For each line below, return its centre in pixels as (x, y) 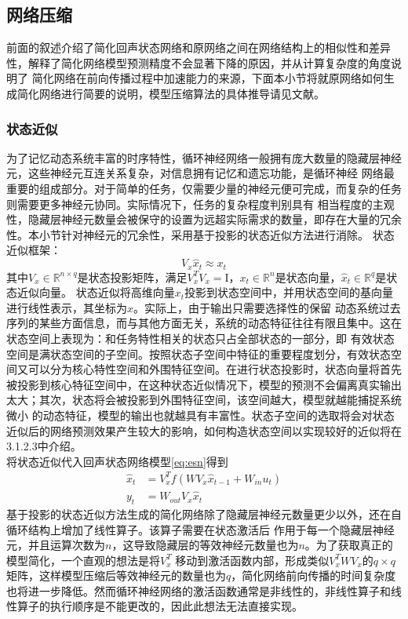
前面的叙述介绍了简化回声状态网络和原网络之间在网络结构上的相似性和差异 (199, 47)
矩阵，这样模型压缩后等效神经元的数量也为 (116, 575)
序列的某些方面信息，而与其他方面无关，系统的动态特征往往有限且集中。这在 (204, 323)
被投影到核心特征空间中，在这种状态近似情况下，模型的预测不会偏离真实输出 (204, 384)
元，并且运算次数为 (56, 545)
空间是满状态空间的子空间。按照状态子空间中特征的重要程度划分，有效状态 (199, 353)
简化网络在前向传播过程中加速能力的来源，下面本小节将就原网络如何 (208, 78)
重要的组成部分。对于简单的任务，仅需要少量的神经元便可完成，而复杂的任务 (204, 188)
